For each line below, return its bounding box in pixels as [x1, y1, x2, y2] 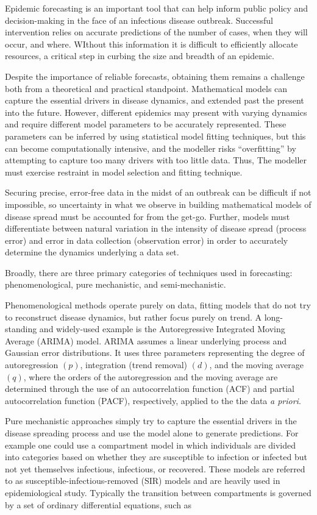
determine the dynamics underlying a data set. [5, 246, 179, 258]
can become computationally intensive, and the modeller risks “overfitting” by [5, 141, 296, 154]
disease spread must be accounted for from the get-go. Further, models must [5, 210, 290, 222]
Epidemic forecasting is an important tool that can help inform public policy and [5, 2, 308, 14]
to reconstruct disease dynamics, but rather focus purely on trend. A [5, 310, 262, 323]
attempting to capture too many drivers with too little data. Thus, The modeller [5, 154, 307, 166]
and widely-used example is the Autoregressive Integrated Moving [39, 322, 285, 335]
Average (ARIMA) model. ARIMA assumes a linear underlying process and [5, 334, 287, 347]
